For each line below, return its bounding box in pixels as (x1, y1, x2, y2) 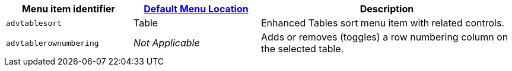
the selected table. (261, 43, 344, 55)
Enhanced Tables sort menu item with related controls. (261, 17, 504, 29)
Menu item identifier (21, 3, 116, 15)
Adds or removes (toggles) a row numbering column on (261, 31, 508, 43)
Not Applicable (133, 37, 200, 49)
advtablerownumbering (6, 38, 99, 48)
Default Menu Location (144, 3, 249, 15)
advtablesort (6, 18, 62, 28)
